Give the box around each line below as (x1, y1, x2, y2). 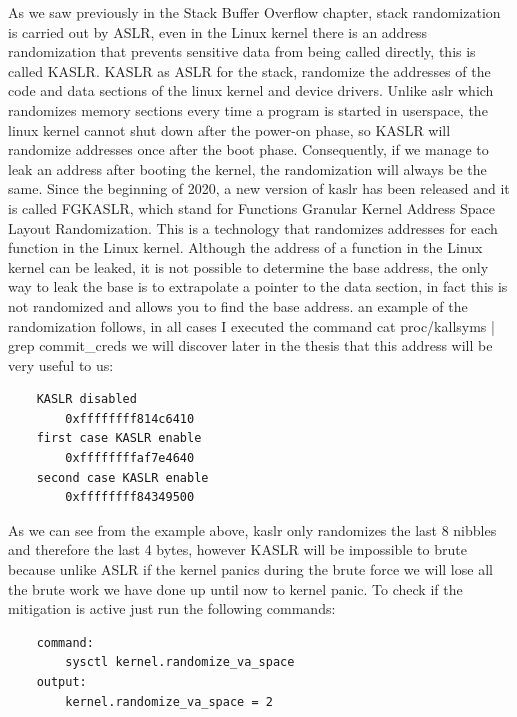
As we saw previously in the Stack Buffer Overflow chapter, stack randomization (8, 2, 501, 22)
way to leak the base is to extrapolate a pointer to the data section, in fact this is (8, 276, 508, 297)
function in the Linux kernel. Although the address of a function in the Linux (8, 237, 483, 258)
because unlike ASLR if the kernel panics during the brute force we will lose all (8, 559, 493, 580)
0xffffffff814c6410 (65, 411, 195, 426)
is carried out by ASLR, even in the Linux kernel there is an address (8, 21, 428, 42)
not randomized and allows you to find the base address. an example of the (8, 295, 468, 316)
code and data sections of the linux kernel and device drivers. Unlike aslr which (8, 80, 494, 101)
